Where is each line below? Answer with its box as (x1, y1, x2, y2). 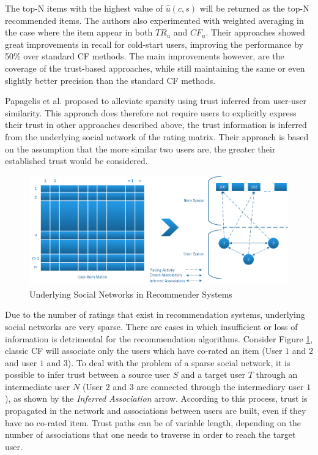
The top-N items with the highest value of (5, 2, 163, 14)
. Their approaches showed (205, 26, 305, 39)
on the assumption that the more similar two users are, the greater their (5, 142, 276, 155)
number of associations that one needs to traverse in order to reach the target (5, 428, 296, 441)
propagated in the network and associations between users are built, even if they (5, 404, 306, 417)
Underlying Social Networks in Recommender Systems (29, 287, 232, 300)
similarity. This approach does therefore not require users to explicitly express (5, 106, 297, 119)
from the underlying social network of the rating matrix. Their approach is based (5, 130, 309, 143)
